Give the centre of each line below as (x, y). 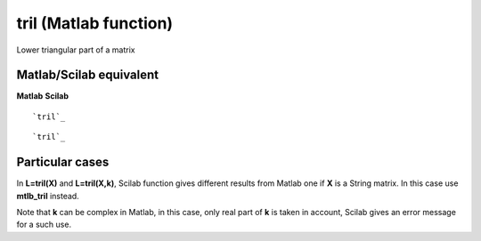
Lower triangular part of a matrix (76, 50)
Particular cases (63, 162)
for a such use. (44, 225)
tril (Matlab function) (95, 23)
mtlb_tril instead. (48, 196)
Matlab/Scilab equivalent (88, 75)
